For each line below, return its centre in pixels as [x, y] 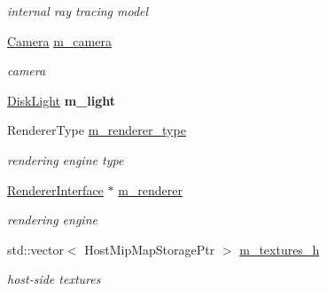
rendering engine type [66, 159]
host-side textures [54, 279]
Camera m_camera [59, 40]
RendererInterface [55, 189]
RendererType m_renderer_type [97, 130]
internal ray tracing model [78, 11]
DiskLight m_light [61, 100]
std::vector [35, 249]
